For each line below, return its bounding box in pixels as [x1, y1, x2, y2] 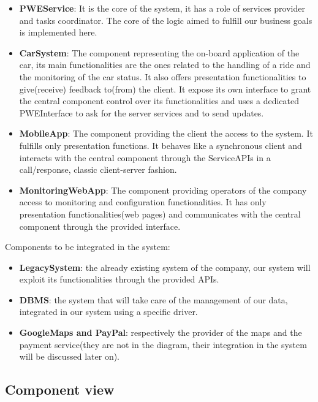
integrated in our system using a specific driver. [19, 305, 198, 318]
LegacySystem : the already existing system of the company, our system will [19, 260, 311, 273]
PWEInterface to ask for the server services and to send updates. [19, 106, 264, 119]
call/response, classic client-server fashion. [19, 163, 177, 176]
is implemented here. [19, 26, 97, 39]
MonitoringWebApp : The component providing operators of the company [19, 183, 307, 196]
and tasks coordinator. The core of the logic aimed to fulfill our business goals [19, 13, 312, 26]
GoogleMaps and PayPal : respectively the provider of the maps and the [19, 326, 302, 339]
